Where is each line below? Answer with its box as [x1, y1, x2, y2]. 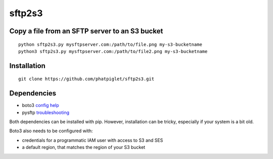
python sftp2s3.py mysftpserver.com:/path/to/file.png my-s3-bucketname [18, 41, 202, 47]
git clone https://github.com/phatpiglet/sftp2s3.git [18, 76, 154, 82]
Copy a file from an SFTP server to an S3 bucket [9, 27, 163, 35]
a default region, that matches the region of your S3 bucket [22, 144, 146, 150]
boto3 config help [22, 102, 59, 109]
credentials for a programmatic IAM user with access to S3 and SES [22, 137, 163, 143]
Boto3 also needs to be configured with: [9, 128, 93, 134]
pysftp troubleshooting [22, 109, 70, 116]
